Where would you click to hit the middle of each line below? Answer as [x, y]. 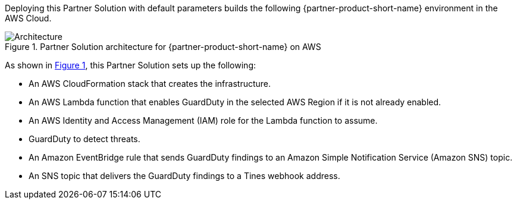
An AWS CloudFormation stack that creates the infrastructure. [150, 84]
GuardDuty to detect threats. [84, 139]
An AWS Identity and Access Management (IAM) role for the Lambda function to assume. [203, 120]
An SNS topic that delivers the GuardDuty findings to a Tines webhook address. [184, 176]
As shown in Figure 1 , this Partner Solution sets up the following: [130, 65]
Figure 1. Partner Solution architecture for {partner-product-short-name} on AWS [163, 47]
